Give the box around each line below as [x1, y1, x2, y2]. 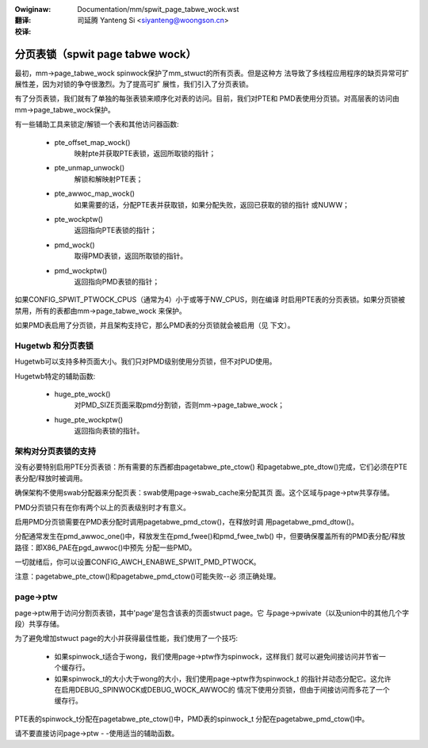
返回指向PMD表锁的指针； [74, 277, 160, 286]
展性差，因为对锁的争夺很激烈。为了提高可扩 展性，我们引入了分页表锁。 [14, 79, 253, 89]
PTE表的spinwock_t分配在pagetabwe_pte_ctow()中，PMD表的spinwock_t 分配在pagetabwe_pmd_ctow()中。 [14, 714, 369, 723]
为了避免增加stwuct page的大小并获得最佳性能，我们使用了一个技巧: [14, 634, 238, 643]
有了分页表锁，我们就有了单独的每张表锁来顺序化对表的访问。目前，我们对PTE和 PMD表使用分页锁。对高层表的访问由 [14, 93, 400, 103]
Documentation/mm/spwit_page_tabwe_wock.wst [77, 5, 239, 13]
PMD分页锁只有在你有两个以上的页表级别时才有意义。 [14, 502, 190, 512]
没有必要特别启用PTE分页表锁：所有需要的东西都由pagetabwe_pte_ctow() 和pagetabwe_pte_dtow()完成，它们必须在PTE [14, 462, 407, 471]
